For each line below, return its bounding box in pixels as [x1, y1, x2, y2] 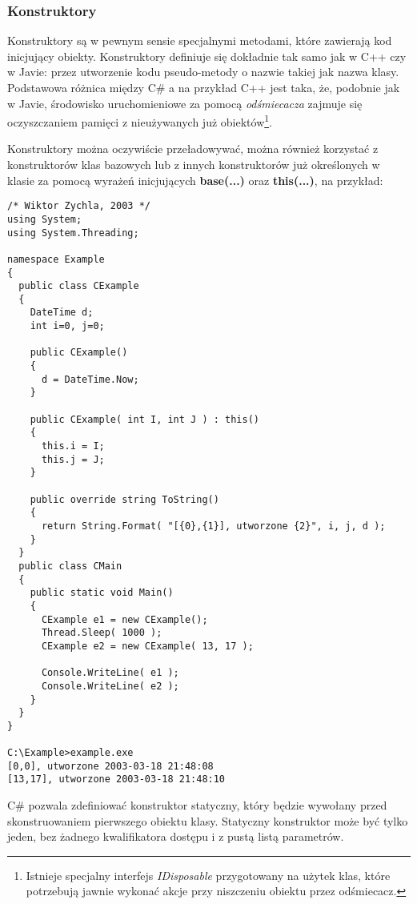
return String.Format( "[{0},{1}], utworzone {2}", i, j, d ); [41, 520, 386, 532]
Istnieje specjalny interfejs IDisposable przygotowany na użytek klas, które [26, 866, 391, 883]
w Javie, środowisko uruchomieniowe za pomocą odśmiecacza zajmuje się [7, 94, 363, 111]
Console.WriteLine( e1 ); [41, 667, 179, 679]
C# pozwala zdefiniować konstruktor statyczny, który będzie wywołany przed [7, 797, 387, 814]
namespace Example [7, 253, 105, 265]
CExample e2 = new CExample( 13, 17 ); [41, 640, 254, 652]
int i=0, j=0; [30, 320, 105, 332]
